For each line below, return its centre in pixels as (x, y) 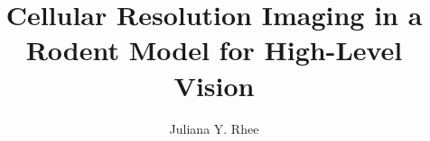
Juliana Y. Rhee (214, 128)
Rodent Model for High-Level (214, 50)
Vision (214, 85)
